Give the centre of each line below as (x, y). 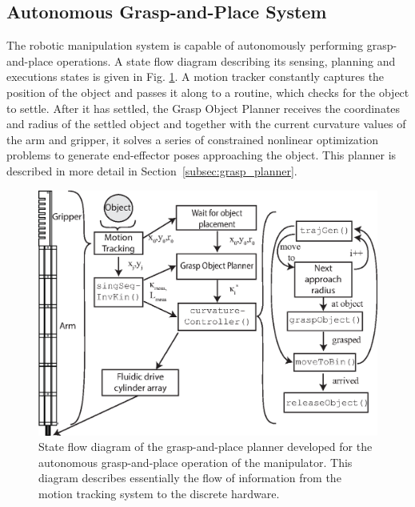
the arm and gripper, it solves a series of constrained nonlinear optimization (192, 139)
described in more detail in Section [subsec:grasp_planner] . (152, 170)
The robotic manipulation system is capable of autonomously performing (185, 45)
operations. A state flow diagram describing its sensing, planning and (226, 60)
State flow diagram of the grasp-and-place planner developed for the (206, 447)
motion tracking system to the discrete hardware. (159, 493)
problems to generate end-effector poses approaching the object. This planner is (202, 155)
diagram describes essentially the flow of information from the (190, 478)
